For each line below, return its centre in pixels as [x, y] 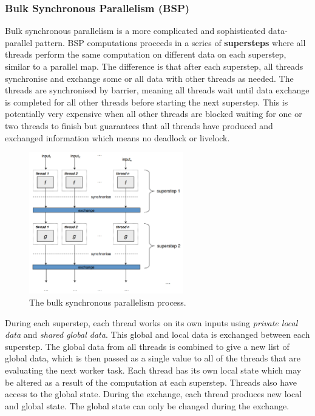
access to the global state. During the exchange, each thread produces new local [154, 394]
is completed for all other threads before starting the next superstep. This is [147, 102]
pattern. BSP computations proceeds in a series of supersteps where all [170, 42]
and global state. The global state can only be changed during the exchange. [147, 405]
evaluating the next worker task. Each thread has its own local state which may [153, 370]
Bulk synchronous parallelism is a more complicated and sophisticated [135, 31]
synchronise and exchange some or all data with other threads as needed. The [149, 78]
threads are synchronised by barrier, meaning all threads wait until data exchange [157, 90]
